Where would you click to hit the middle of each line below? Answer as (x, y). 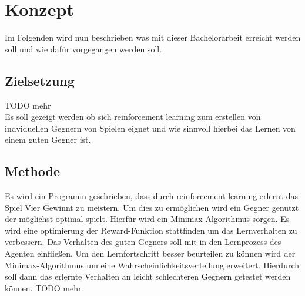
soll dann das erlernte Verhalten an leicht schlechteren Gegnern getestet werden (148, 276)
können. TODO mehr (43, 287)
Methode (33, 171)
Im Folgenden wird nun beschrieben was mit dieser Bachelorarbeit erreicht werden (153, 37)
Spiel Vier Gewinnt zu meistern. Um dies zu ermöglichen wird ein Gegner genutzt (152, 207)
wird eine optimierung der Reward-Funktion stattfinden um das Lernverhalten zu (151, 230)
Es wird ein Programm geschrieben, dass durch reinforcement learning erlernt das (151, 196)
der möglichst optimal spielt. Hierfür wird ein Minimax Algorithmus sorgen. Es (147, 219)
